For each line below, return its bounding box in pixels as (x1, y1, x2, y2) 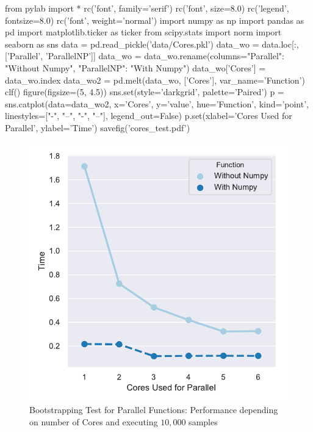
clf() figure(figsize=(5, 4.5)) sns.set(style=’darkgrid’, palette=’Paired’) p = (5, 85, 284, 98)
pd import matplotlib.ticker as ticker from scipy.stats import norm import (5, 26, 282, 38)
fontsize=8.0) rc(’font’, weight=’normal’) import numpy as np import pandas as (5, 13, 304, 26)
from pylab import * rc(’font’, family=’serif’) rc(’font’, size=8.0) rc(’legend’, (5, 2, 289, 14)
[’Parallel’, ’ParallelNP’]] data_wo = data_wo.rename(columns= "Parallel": (5, 49, 284, 62)
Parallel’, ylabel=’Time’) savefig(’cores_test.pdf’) (5, 121, 190, 134)
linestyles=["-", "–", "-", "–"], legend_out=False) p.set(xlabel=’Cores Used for (5, 109, 292, 122)
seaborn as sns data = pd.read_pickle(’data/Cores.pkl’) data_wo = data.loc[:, (5, 37, 299, 50)
